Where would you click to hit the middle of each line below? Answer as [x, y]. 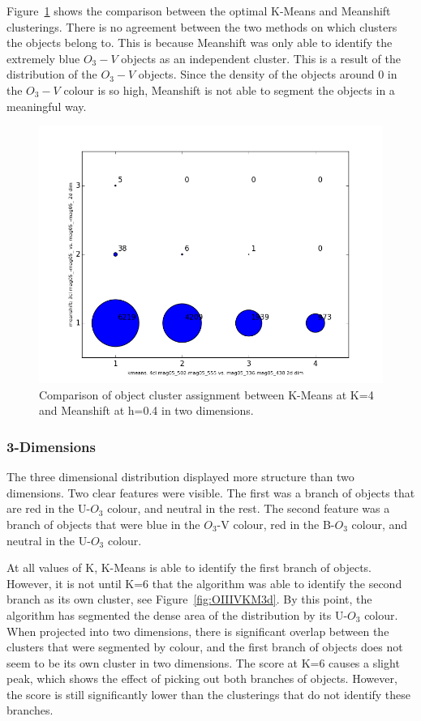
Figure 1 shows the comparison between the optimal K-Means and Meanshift [199, 11]
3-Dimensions [52, 446]
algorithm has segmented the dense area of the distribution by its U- [177, 614]
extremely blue [43, 58]
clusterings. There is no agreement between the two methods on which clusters [202, 26]
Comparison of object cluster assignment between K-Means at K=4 [206, 394]
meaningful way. [47, 106]
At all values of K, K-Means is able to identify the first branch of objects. [189, 567]
